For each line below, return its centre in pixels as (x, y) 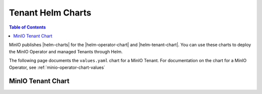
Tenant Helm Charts (50, 13)
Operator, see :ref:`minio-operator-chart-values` (57, 67)
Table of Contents (27, 27)
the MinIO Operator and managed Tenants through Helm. (66, 51)
